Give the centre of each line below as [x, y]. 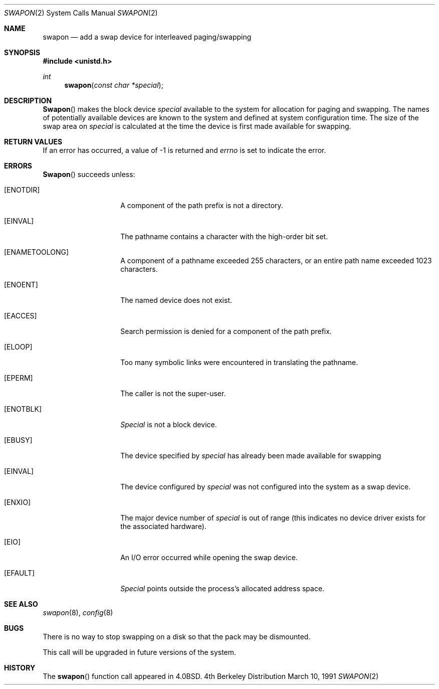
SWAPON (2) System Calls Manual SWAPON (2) [81, 13]
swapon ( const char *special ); [114, 85]
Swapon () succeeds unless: [89, 174]
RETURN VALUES [33, 142]
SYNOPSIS [22, 52]
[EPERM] [19, 378]
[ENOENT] [21, 285]
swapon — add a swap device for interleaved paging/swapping [147, 37]
